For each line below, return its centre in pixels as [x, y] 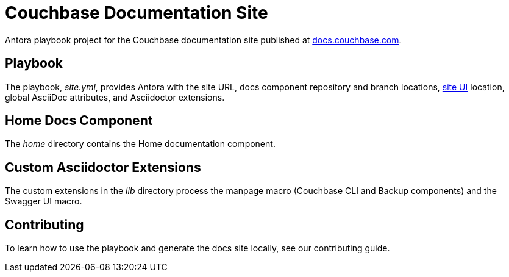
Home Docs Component [79, 121]
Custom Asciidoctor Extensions [103, 167]
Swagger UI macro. [44, 201]
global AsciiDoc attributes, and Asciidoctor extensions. [115, 97]
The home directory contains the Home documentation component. [140, 144]
